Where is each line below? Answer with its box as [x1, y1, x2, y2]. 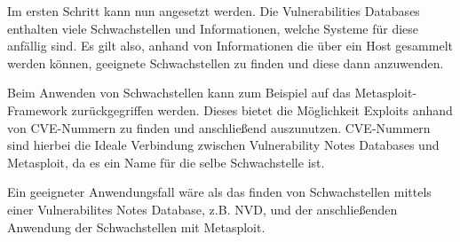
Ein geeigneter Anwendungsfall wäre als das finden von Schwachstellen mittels [7, 183, 432, 201]
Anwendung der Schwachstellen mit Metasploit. [7, 217, 266, 236]
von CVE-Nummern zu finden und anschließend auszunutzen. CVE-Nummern [7, 118, 431, 137]
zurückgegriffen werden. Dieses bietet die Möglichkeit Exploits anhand [71, 100, 453, 119]
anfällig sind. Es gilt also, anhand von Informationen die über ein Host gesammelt [7, 36, 453, 55]
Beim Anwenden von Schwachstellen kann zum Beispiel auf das [7, 83, 351, 102]
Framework [7, 100, 67, 119]
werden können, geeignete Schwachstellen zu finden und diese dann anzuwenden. [7, 53, 444, 72]
